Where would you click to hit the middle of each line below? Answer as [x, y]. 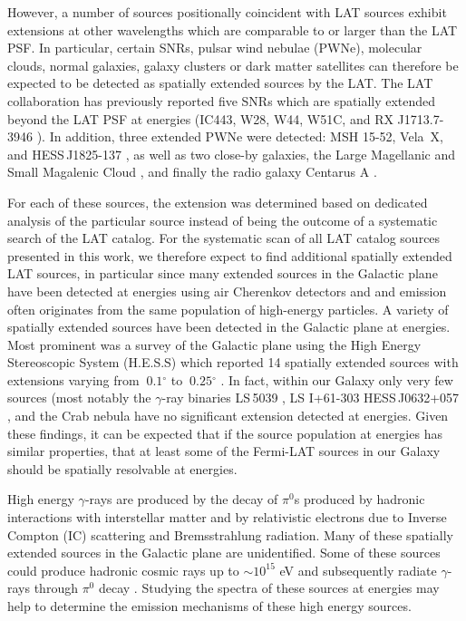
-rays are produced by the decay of [181, 499]
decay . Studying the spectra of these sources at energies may [269, 588]
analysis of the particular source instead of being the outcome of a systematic [223, 220]
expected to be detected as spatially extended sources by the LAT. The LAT [220, 83]
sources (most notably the [79, 398]
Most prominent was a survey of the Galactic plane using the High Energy [214, 344]
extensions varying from [73, 379]
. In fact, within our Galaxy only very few [337, 379]
